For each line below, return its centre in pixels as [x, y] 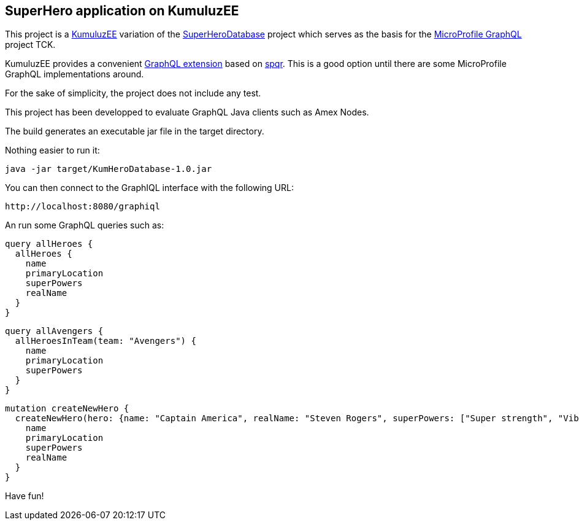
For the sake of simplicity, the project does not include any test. [133, 93]
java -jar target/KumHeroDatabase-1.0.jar [109, 169]
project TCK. [30, 45]
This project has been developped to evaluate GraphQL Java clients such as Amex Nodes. [187, 112]
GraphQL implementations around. [75, 74]
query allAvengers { [54, 331]
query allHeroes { [49, 244]
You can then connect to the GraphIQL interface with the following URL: [149, 188]
